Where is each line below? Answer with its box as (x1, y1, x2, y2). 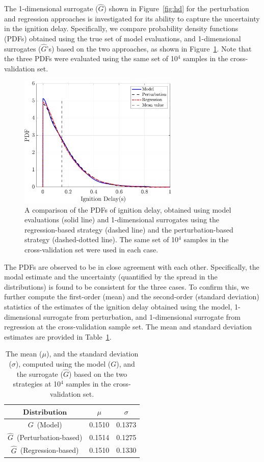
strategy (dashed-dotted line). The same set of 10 (24, 234, 179, 245)
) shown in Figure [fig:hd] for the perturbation (103, 3, 249, 14)
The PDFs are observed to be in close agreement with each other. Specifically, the (4, 261, 259, 272)
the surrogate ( (16, 368, 63, 379)
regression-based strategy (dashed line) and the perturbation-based (24, 224, 233, 235)
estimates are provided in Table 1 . (4, 331, 112, 342)
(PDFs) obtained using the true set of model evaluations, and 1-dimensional (4, 33, 241, 43)
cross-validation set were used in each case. (24, 244, 159, 255)
